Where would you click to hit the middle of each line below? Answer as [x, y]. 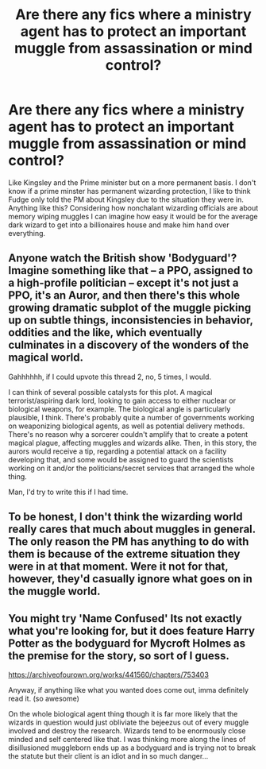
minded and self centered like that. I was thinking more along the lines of [127, 739]
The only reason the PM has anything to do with [129, 542]
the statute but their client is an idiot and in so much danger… [108, 755]
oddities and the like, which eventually [105, 332]
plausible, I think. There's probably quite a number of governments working [131, 417]
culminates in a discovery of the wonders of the [129, 345]
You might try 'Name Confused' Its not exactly [125, 618]
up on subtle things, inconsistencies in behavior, [131, 321]
